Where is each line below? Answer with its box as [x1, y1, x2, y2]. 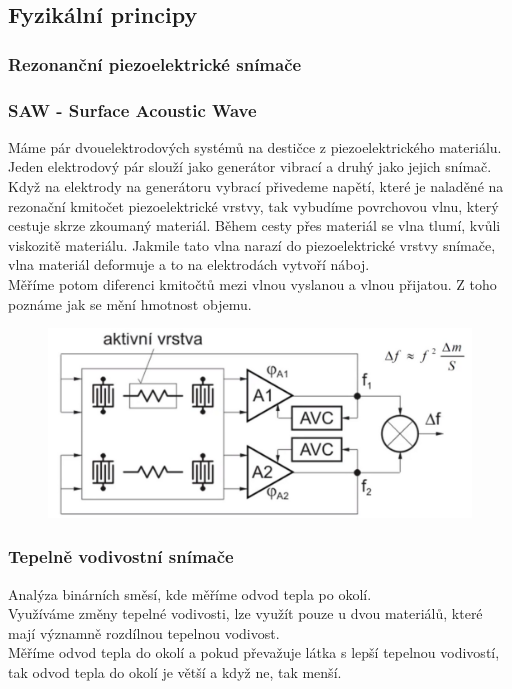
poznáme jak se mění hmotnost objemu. [8, 293, 252, 314]
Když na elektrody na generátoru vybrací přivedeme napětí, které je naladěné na [8, 176, 504, 197]
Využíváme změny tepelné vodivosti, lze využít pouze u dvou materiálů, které [8, 603, 483, 624]
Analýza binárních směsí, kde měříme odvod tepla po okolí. [8, 583, 372, 604]
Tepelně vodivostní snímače [8, 544, 234, 569]
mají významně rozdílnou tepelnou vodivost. [8, 622, 280, 643]
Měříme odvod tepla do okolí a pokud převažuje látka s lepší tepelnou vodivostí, [8, 642, 500, 663]
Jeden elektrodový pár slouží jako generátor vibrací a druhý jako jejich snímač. [8, 156, 492, 177]
